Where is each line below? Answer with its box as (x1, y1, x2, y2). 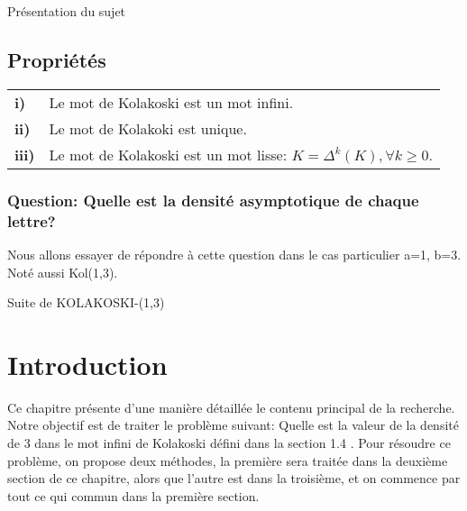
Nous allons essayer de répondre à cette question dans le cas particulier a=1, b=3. (7, 244, 462, 263)
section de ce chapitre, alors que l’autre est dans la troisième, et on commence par (7, 469, 461, 488)
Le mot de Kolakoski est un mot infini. (49, 91, 294, 113)
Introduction (7, 345, 168, 382)
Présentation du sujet (7, 2, 126, 20)
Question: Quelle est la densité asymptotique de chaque (7, 188, 419, 211)
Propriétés (7, 45, 106, 73)
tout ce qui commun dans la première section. (7, 486, 260, 505)
